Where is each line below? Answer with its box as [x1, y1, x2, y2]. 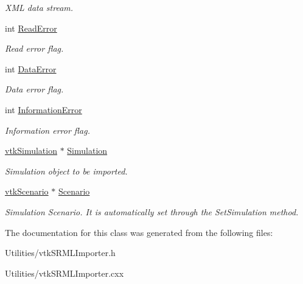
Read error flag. [5, 42, 64, 55]
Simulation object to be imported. [5, 164, 128, 177]
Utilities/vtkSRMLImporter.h [5, 246, 116, 259]
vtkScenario [5, 185, 49, 198]
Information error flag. [5, 123, 90, 136]
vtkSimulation [5, 144, 57, 157]
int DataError [5, 62, 57, 75]
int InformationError [5, 103, 82, 116]
